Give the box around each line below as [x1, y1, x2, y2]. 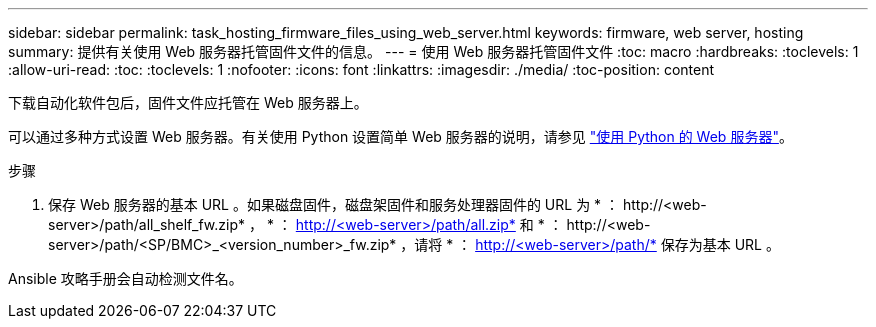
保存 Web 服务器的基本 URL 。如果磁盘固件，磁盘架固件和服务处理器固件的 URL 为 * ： [48, 196, 620, 213]
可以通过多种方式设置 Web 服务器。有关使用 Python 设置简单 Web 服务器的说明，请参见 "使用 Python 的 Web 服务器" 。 [8, 128, 793, 145]
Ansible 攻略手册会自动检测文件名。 [8, 270, 243, 287]
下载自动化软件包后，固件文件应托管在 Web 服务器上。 [8, 94, 368, 111]
